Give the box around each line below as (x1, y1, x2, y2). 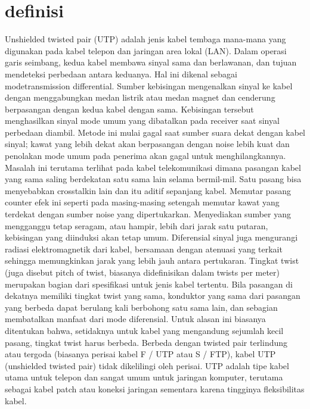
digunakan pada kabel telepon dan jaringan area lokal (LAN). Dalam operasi (5, 44, 287, 57)
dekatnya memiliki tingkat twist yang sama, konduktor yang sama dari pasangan (5, 289, 300, 302)
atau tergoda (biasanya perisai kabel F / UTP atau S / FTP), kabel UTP (5, 348, 276, 360)
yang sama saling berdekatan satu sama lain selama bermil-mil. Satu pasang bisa (5, 173, 302, 185)
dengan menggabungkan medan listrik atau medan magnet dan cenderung (5, 91, 275, 104)
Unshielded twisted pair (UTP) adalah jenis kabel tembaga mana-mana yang (5, 33, 286, 45)
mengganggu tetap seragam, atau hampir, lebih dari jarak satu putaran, (5, 219, 268, 232)
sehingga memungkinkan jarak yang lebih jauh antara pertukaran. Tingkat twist (5, 254, 299, 267)
